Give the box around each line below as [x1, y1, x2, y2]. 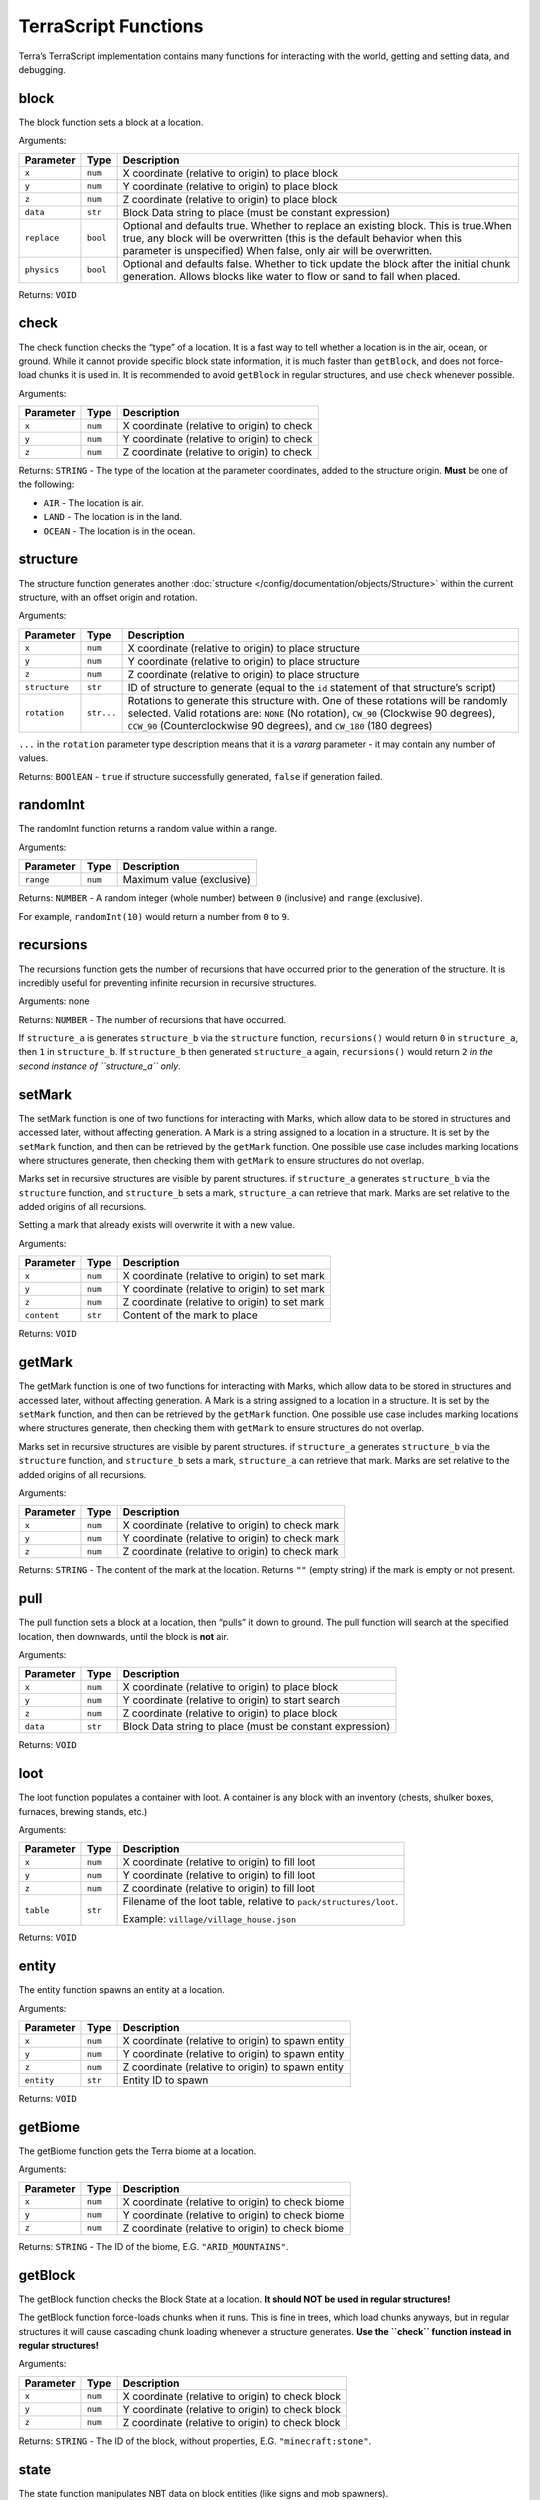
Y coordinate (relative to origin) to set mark [122, 1282, 325, 1296]
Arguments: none [18, 995, 90, 1007]
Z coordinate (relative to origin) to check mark [122, 1545, 339, 1559]
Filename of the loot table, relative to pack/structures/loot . [122, 1895, 399, 1909]
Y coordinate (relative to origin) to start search [122, 1693, 340, 1707]
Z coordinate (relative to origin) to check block [122, 2415, 341, 2429]
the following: [18, 478, 75, 490]
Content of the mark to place [122, 1308, 259, 1322]
